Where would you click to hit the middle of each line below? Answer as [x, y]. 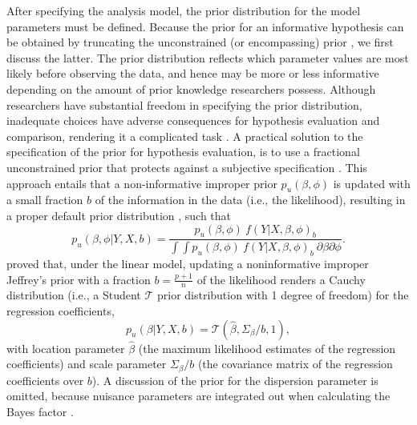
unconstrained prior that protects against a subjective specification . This [187, 167]
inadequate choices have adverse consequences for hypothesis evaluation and [193, 120]
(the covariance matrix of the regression [295, 364]
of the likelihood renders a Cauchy [281, 279]
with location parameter [66, 348]
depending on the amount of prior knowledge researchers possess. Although [191, 88]
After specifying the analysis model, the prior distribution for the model [184, 10]
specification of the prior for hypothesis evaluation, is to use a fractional [183, 152]
